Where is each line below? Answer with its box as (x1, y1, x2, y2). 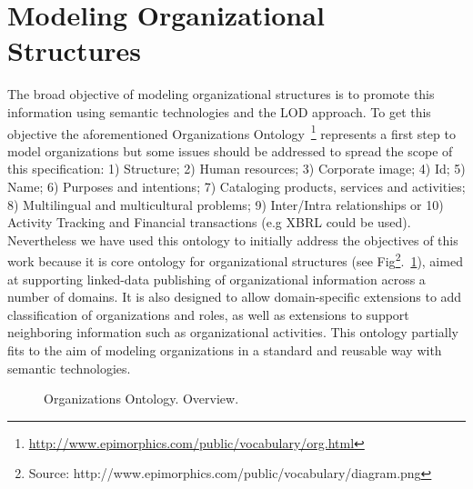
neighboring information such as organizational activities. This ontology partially (7, 323, 458, 342)
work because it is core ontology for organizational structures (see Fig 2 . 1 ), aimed (7, 249, 463, 270)
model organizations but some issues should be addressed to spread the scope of (7, 141, 453, 160)
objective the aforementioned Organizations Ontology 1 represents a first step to (7, 121, 456, 143)
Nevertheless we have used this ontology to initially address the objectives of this (7, 230, 458, 249)
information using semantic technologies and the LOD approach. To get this (7, 102, 431, 121)
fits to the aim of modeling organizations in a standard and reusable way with (7, 340, 442, 359)
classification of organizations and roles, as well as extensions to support (7, 304, 409, 324)
